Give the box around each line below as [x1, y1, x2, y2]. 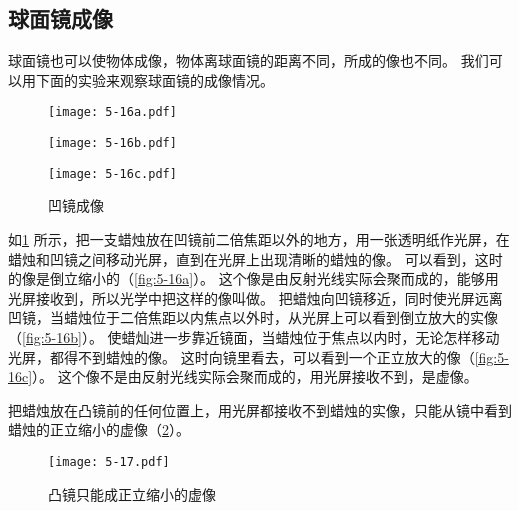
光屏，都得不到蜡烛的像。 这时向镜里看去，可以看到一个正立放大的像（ [8, 346, 475, 367]
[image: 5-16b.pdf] [48, 136, 177, 151]
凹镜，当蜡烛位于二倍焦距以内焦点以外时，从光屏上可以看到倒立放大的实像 [8, 307, 498, 328]
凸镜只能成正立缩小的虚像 [48, 483, 216, 504]
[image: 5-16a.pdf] [48, 105, 177, 120]
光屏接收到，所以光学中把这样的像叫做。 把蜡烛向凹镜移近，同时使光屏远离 [8, 287, 503, 308]
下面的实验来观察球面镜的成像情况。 [35, 69, 274, 90]
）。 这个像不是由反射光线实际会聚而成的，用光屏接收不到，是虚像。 [32, 366, 478, 387]
